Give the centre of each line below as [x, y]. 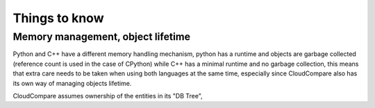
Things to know [58, 18]
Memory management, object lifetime [102, 37]
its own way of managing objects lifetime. [72, 83]
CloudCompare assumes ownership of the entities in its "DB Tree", [108, 96]
